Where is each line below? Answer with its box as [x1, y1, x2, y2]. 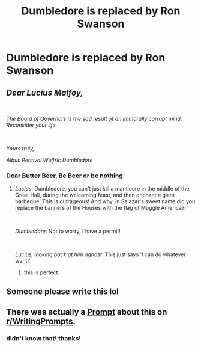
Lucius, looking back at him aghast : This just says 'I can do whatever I [14, 251, 189, 258]
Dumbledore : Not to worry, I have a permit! [14, 227, 121, 235]
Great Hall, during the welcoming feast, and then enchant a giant [14, 191, 175, 199]
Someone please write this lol [6, 286, 119, 296]
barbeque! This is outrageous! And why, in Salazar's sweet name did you [14, 198, 196, 205]
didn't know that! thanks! [6, 334, 81, 342]
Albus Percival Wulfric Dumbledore [6, 156, 93, 164]
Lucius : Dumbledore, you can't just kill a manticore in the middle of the [14, 185, 190, 192]
